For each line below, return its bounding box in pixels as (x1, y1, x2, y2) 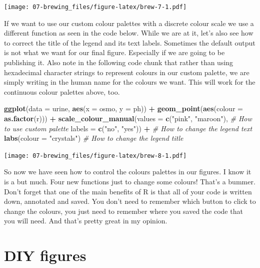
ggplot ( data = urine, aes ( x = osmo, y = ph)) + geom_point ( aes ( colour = (4, 103, 243, 114)
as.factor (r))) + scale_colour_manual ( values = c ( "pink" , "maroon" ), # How (4, 113, 252, 123)
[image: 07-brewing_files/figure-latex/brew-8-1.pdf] (4, 152, 187, 159)
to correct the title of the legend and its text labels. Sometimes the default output (4, 37, 255, 48)
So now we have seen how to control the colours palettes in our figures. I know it (4, 166, 251, 177)
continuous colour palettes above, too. (4, 86, 120, 97)
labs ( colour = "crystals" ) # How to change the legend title (4, 133, 183, 143)
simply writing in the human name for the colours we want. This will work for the (4, 77, 255, 87)
